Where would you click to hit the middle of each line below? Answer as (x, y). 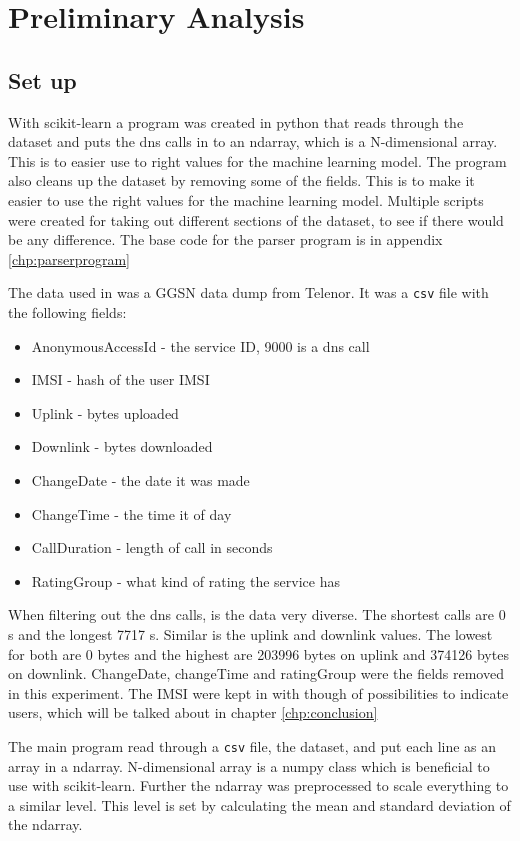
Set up (42, 79)
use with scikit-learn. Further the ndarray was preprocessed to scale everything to (258, 785)
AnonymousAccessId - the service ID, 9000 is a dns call (200, 345)
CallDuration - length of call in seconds (152, 547)
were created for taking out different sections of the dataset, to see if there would (256, 219)
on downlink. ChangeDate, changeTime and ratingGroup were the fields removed (256, 673)
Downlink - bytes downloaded (122, 446)
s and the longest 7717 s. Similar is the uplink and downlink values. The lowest (250, 633)
